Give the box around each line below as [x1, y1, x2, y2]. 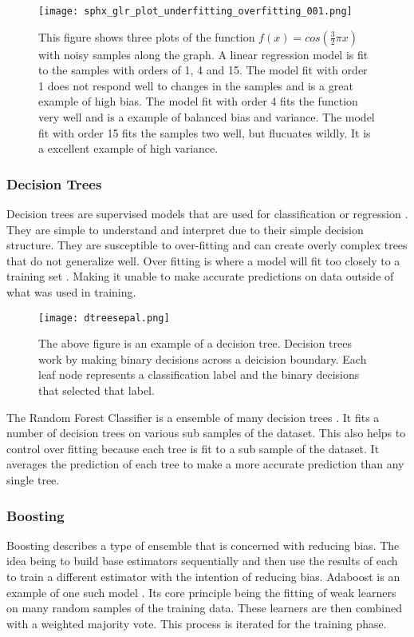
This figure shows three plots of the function [38, 28, 255, 45]
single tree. [6, 472, 60, 488]
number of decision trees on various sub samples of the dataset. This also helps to [6, 424, 406, 441]
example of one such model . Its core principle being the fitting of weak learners [6, 583, 396, 600]
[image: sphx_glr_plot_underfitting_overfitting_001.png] [38, 6, 353, 17]
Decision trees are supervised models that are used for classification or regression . [6, 205, 408, 222]
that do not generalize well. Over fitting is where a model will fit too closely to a [6, 252, 400, 269]
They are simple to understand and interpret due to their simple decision [6, 221, 364, 237]
